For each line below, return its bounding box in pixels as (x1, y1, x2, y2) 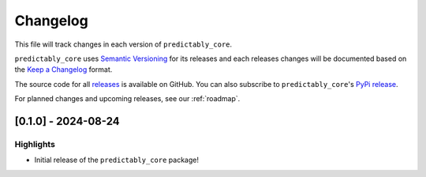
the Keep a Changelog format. (14, 65, 113, 74)
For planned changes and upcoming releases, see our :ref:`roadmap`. (14, 94, 241, 104)
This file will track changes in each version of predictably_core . (14, 40, 233, 49)
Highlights (14, 138, 55, 149)
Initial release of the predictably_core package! (34, 155, 199, 165)
